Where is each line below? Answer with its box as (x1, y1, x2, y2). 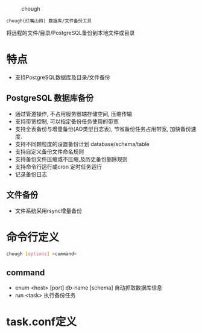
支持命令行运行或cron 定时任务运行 (14, 163, 103, 170)
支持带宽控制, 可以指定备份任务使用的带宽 (14, 118, 119, 125)
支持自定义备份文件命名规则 (14, 148, 84, 155)
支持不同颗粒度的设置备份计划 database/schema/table (14, 140, 150, 147)
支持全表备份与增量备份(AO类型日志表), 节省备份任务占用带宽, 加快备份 (14, 125, 191, 132)
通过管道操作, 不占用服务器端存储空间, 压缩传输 (14, 110, 133, 117)
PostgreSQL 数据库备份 (6, 93, 94, 103)
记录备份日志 (14, 170, 47, 177)
